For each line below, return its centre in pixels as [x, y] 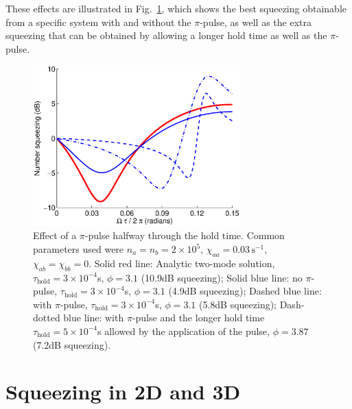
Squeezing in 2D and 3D [123, 392]
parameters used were [79, 249]
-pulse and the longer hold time [198, 318]
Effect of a [55, 235]
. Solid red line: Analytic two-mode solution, [182, 263]
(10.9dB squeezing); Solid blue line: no [222, 277]
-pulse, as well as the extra [256, 22]
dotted [47, 318]
